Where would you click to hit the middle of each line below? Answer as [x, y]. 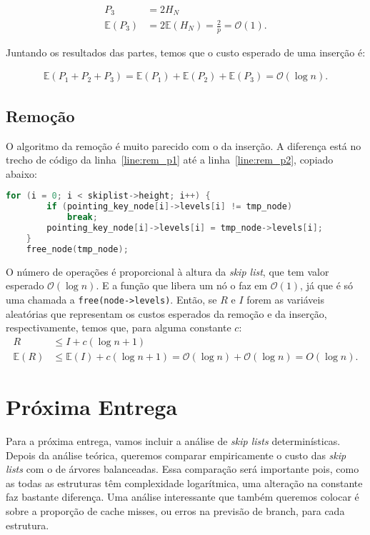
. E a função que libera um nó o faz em [182, 285]
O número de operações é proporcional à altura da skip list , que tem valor [167, 271]
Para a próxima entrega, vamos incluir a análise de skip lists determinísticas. [173, 440]
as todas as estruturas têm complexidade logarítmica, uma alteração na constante [184, 482]
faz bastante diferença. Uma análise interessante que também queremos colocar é [182, 497]
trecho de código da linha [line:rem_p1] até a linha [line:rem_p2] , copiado [170, 160]
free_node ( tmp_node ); [77, 249]
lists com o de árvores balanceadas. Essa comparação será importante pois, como [182, 469]
